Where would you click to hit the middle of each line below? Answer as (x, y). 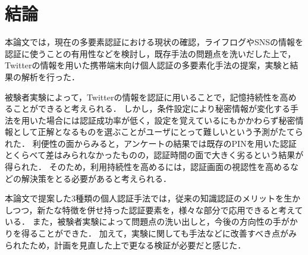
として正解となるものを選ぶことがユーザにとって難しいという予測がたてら (158, 132)
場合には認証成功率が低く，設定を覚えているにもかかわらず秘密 (171, 120)
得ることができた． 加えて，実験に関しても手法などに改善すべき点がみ (159, 233)
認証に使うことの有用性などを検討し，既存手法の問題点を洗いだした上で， (150, 53)
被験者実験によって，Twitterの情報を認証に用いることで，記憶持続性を (142, 97)
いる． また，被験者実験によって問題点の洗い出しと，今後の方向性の (139, 221)
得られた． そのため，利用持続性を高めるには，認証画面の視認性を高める (147, 167)
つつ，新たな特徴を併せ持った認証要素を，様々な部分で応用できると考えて (158, 210)
